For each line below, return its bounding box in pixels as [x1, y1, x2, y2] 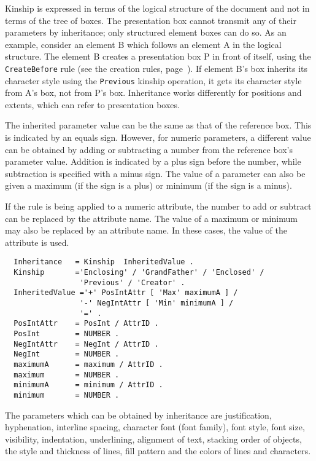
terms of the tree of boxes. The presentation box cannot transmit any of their [5, 14, 296, 26]
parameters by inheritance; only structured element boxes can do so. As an [5, 26, 287, 39]
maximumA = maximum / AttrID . [13, 360, 163, 369]
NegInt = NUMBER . [13, 350, 120, 359]
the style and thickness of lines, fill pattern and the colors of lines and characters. [5, 444, 311, 457]
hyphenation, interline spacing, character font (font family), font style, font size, [5, 420, 305, 433]
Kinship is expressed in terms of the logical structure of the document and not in [5, 2, 310, 14]
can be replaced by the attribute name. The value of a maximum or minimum [5, 211, 298, 224]
